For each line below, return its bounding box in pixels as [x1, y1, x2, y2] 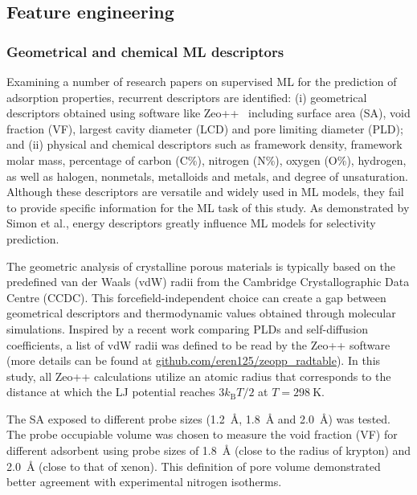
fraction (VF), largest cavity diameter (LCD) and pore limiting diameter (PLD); [6, 120, 403, 137]
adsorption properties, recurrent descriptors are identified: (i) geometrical [6, 88, 367, 105]
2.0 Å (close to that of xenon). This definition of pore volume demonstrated [6, 457, 381, 474]
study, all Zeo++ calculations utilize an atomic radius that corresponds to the [6, 367, 391, 384]
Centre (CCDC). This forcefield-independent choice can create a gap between [6, 288, 386, 305]
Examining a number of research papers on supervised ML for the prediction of [6, 73, 397, 89]
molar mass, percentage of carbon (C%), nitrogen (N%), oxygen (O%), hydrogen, [6, 151, 407, 168]
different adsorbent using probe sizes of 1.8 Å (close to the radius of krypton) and [6, 442, 411, 459]
